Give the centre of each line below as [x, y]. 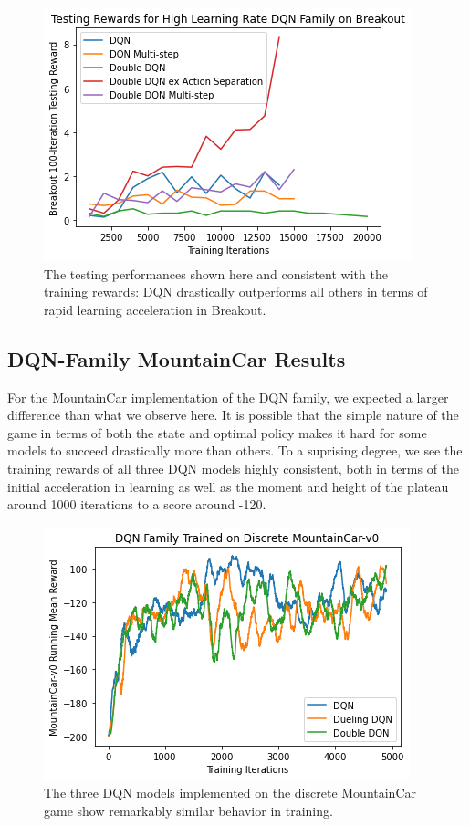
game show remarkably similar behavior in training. [188, 810]
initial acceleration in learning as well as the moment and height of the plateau [228, 486]
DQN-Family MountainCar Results [177, 358]
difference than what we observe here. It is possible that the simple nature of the [233, 415]
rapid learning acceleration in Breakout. [155, 309]
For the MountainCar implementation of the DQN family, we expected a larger [228, 397]
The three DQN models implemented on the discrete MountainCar [230, 793]
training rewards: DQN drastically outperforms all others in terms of [236, 292]
